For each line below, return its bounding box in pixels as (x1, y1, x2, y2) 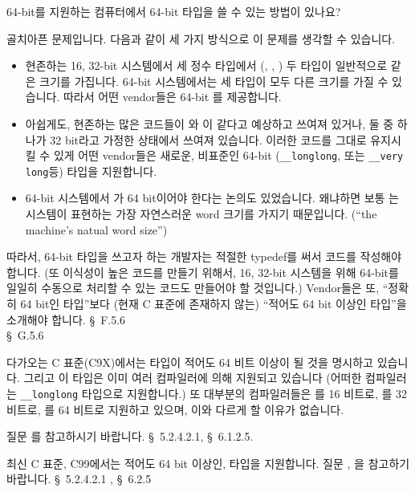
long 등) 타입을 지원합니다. (25, 162, 157, 179)
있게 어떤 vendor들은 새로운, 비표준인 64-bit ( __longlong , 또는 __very (53, 147, 404, 164)
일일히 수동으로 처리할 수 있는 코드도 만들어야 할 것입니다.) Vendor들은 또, (6, 279, 380, 296)
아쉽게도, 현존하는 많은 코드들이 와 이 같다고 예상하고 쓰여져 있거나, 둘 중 (25, 115, 394, 132)
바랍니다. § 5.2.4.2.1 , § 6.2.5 (6, 470, 152, 487)
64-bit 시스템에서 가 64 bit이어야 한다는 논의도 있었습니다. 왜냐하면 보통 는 (25, 189, 399, 206)
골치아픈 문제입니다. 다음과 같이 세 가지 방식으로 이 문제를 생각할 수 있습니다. (6, 30, 396, 47)
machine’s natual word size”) (25, 221, 168, 238)
